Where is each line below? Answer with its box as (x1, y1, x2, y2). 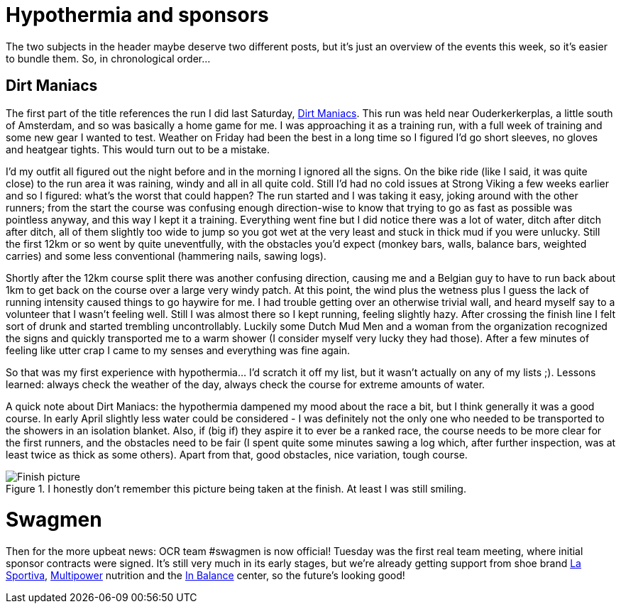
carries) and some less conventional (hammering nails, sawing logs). (6, 249, 326, 262)
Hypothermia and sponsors (6, 3, 269, 27)
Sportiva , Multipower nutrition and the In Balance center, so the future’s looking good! (6, 569, 405, 582)
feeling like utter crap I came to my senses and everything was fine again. (6, 344, 351, 356)
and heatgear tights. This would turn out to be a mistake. (6, 143, 270, 155)
